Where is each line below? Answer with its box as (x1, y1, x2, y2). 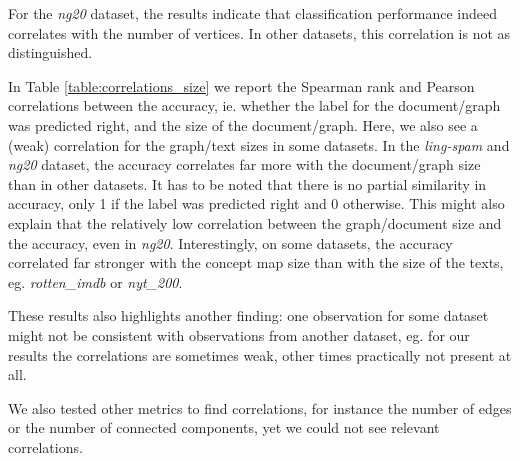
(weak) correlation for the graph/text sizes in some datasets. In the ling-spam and (8, 134, 510, 155)
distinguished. (8, 42, 93, 63)
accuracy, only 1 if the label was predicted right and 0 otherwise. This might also (8, 193, 505, 214)
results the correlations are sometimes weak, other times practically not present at (8, 344, 512, 365)
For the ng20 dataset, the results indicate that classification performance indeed (8, 3, 498, 23)
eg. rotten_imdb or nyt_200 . (8, 271, 183, 292)
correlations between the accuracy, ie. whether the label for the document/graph (8, 95, 501, 116)
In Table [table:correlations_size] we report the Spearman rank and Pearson (8, 75, 475, 96)
